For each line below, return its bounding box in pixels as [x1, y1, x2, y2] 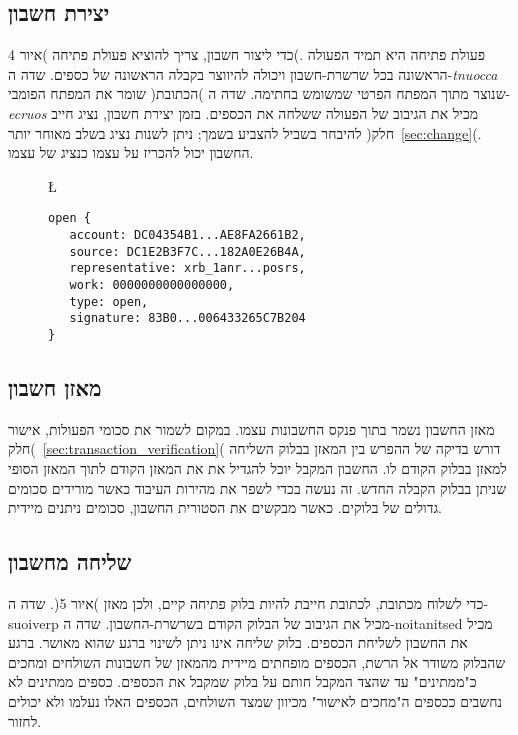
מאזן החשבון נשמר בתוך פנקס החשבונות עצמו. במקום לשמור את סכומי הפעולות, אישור [8, 418, 495, 439]
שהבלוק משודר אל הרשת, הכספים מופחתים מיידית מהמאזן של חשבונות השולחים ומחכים [8, 651, 506, 672]
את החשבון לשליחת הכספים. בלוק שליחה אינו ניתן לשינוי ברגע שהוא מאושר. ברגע [8, 632, 468, 653]
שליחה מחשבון [8, 546, 132, 577]
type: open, [69, 294, 149, 309]
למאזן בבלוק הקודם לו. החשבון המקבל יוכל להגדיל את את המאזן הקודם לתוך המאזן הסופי [8, 458, 507, 478]
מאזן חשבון [8, 372, 102, 402]
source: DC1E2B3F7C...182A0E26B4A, [69, 244, 306, 259]
